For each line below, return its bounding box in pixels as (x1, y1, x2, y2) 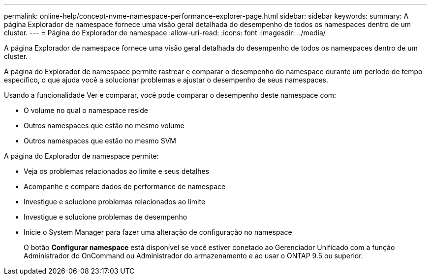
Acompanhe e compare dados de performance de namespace (24, 182, 226, 191)
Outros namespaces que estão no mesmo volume (24, 121, 185, 130)
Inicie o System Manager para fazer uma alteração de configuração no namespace (24, 228, 292, 236)
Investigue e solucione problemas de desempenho (24, 213, 187, 221)
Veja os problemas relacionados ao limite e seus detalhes (24, 167, 210, 175)
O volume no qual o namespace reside (24, 106, 148, 114)
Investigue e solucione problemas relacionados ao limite (24, 197, 206, 206)
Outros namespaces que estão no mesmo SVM (24, 137, 176, 145)
